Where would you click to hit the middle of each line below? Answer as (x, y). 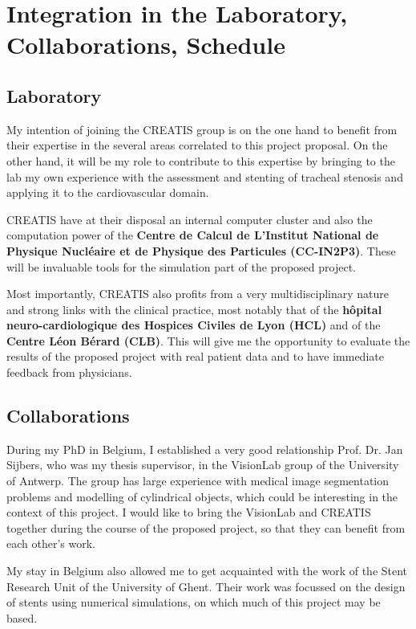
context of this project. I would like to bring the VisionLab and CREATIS (189, 512)
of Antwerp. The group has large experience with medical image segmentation (198, 481)
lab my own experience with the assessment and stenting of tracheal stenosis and (205, 176)
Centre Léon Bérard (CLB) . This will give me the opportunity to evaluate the (208, 340)
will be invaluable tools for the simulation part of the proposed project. (181, 266)
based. (22, 617)
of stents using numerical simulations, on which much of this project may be (194, 602)
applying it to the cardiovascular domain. (108, 192)
